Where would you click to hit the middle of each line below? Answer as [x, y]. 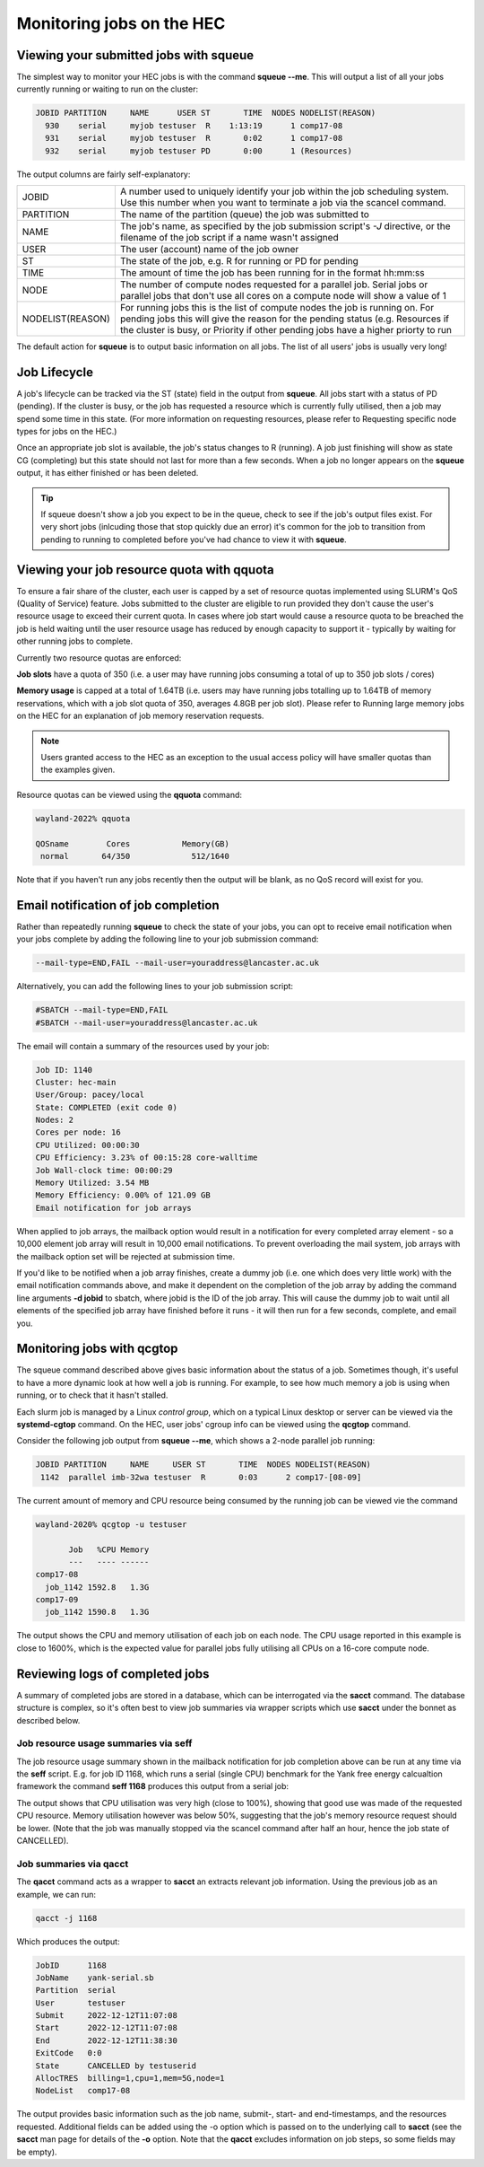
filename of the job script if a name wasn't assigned [229, 237]
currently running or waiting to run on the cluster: [108, 89]
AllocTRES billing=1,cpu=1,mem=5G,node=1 [130, 2079]
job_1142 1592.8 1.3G [97, 1587]
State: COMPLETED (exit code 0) [107, 1107]
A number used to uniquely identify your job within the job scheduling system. [285, 191]
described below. [48, 1720]
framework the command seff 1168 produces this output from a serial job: [153, 1786]
